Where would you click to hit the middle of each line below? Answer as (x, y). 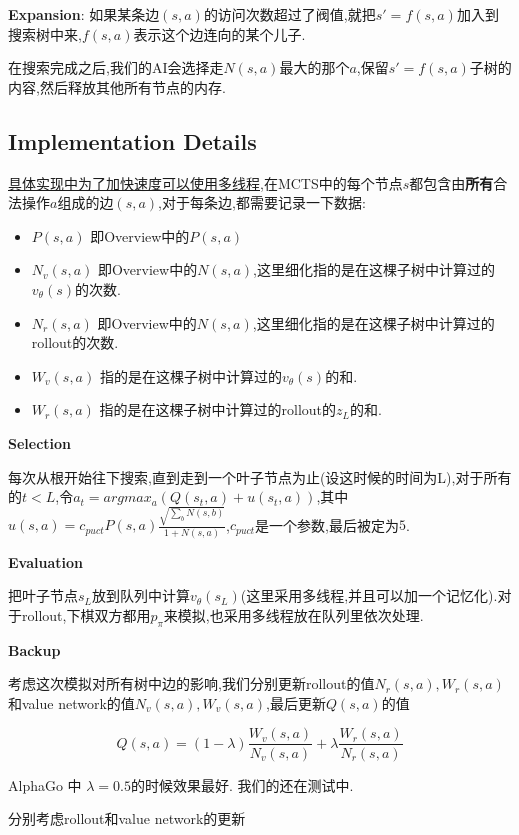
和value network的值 (71, 702)
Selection (40, 442)
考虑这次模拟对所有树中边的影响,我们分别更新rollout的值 (191, 683)
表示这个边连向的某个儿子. (219, 33)
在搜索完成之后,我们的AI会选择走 (116, 67)
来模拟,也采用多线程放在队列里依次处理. (293, 614)
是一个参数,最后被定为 (327, 524)
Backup (34, 649)
